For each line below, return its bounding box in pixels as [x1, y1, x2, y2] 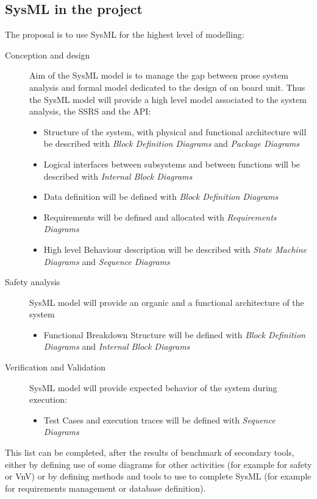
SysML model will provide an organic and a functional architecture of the [29, 296, 304, 308]
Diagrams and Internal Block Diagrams [43, 340, 190, 353]
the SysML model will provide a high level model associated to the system [29, 93, 307, 105]
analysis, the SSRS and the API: [29, 105, 151, 118]
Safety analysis [5, 275, 60, 288]
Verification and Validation [5, 361, 105, 373]
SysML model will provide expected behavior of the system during [29, 381, 277, 394]
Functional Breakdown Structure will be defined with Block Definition [43, 328, 305, 341]
